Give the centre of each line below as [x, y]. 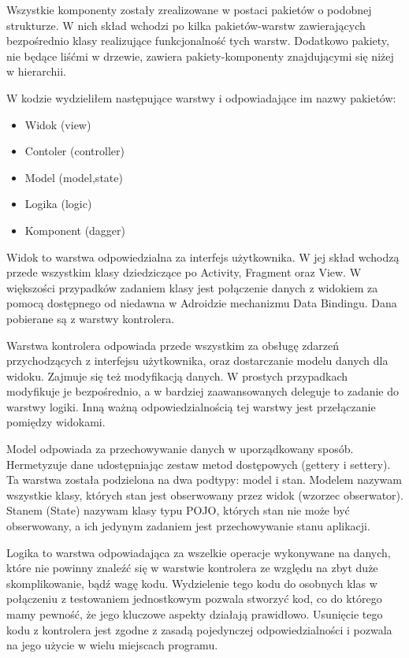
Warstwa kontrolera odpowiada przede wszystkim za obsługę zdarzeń [173, 345]
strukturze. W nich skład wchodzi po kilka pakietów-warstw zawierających [186, 25]
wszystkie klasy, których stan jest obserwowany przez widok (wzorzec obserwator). [205, 494]
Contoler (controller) [74, 151]
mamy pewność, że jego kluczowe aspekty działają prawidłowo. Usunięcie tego [195, 614]
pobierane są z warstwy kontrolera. [91, 318]
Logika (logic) [58, 204]
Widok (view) [58, 124]
